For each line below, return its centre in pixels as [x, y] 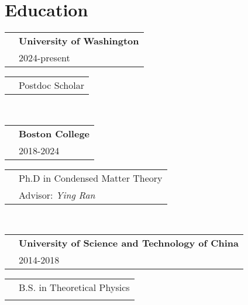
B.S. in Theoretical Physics [74, 287]
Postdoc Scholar [51, 85]
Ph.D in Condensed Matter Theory [91, 178]
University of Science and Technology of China [129, 243]
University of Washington [79, 41]
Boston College [54, 133]
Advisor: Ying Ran [57, 195]
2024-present [44, 58]
